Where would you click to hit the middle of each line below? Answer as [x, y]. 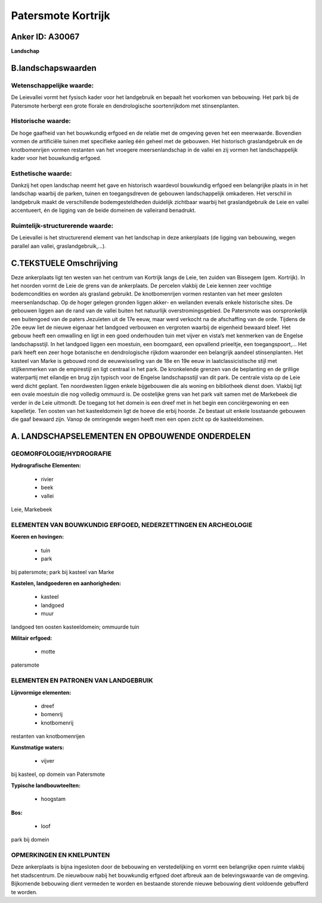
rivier [47, 479]
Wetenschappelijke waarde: [52, 85]
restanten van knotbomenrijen [48, 736]
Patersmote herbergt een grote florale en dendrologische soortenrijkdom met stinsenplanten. [125, 106]
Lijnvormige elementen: [41, 692]
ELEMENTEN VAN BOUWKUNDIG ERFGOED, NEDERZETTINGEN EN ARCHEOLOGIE [132, 525]
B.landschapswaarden [54, 68]
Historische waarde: [41, 121]
